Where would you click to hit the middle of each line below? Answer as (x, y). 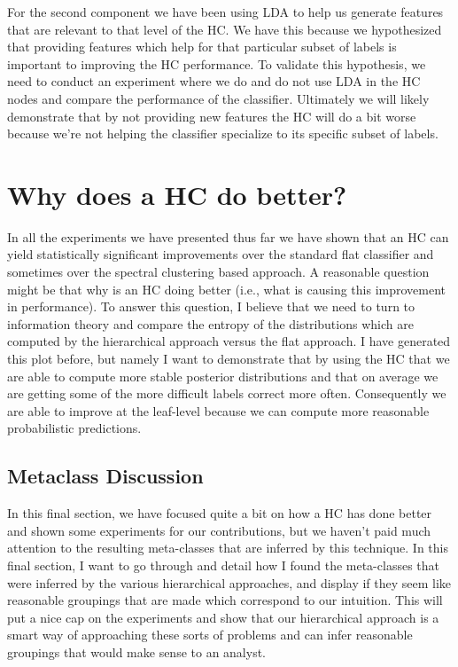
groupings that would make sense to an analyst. (137, 651)
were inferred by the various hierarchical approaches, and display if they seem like (229, 582)
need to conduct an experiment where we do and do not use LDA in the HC (214, 81)
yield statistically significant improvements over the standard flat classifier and (221, 254)
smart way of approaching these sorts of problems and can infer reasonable (210, 635)
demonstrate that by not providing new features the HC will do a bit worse (212, 116)
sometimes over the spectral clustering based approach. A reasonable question (218, 272)
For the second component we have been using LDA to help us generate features (225, 12)
